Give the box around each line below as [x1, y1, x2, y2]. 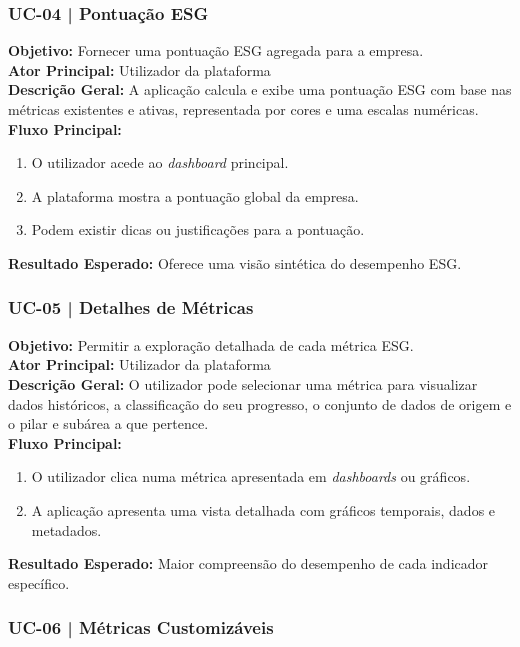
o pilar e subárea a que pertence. [8, 413, 209, 434]
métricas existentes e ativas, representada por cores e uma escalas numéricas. [8, 99, 479, 119]
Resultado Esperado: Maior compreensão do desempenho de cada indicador [8, 553, 489, 574]
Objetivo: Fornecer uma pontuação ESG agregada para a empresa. [8, 40, 424, 61]
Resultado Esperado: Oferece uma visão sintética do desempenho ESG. [8, 252, 462, 273]
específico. [8, 572, 70, 593]
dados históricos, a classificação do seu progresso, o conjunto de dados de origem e [8, 393, 512, 414]
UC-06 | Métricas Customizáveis [8, 615, 274, 640]
